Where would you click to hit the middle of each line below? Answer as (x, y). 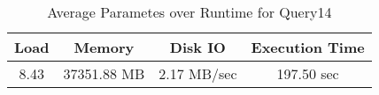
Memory (104, 47)
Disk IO (197, 47)
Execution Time (308, 47)
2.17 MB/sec (198, 73)
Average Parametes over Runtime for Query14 (189, 12)
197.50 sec (308, 73)
